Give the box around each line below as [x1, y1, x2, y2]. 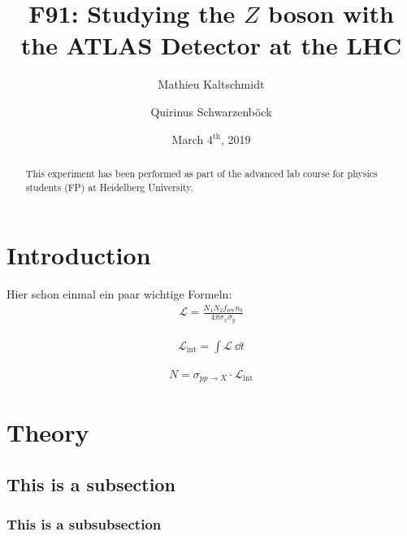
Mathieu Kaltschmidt [158, 76, 265, 93]
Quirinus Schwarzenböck [150, 102, 272, 120]
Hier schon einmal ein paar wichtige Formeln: [6, 285, 232, 303]
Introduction [6, 238, 151, 272]
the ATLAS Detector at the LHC [20, 28, 402, 62]
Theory [6, 416, 89, 449]
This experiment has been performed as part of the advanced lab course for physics [25, 166, 378, 180]
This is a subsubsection [6, 514, 162, 534]
